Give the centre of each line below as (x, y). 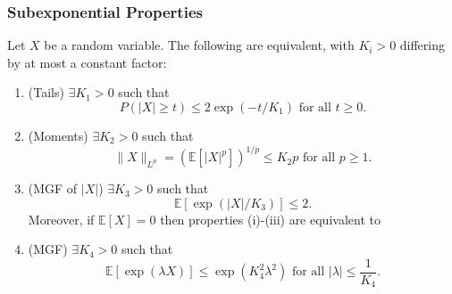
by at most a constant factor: (87, 62)
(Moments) (58, 135)
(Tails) (46, 92)
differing (423, 45)
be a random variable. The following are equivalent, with (199, 45)
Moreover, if (61, 219)
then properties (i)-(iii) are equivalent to (270, 219)
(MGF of (53, 188)
